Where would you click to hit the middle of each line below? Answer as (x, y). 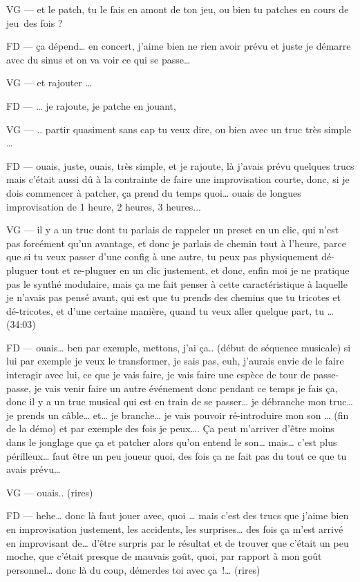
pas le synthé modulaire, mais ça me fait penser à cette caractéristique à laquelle (177, 283)
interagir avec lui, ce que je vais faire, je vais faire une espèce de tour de (158, 375)
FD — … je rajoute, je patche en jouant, (91, 105)
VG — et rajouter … (49, 83)
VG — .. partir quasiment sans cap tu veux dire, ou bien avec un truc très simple (179, 129)
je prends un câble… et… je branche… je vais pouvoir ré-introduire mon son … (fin (178, 415)
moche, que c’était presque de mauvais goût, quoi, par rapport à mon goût (164, 556)
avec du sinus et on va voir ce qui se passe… (98, 59)
